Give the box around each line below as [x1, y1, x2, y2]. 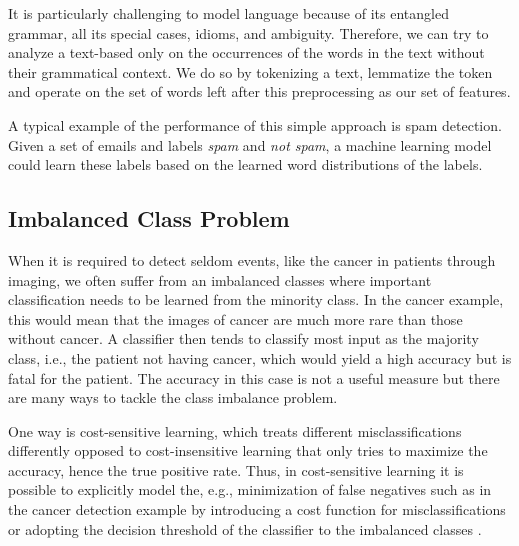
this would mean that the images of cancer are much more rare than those [8, 308, 463, 329]
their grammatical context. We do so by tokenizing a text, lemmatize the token [8, 61, 493, 82]
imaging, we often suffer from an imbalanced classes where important [8, 269, 432, 290]
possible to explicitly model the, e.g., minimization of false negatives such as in [8, 479, 492, 500]
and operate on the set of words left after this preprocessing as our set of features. [8, 81, 511, 102]
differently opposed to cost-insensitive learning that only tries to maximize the [8, 440, 488, 461]
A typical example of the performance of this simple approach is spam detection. [8, 114, 502, 135]
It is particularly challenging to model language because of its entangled [8, 3, 449, 23]
